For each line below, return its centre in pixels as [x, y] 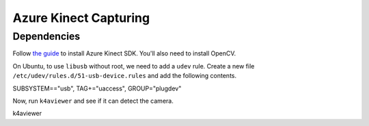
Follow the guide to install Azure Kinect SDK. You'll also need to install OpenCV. [124, 53]
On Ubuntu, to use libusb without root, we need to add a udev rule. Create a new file [134, 66]
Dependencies [46, 36]
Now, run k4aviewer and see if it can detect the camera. [93, 101]
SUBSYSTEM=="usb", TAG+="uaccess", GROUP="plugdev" [97, 88]
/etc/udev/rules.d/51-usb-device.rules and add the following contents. [125, 76]
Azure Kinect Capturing [81, 18]
